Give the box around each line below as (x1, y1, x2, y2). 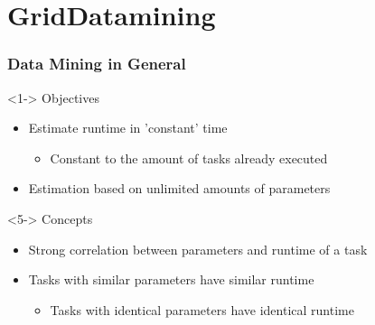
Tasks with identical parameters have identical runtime (50, 300, 354, 319)
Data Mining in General (7, 52, 186, 75)
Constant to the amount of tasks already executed (50, 148, 328, 167)
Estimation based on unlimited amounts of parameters (28, 179, 331, 198)
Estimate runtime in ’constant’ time (28, 118, 228, 137)
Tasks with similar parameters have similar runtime (28, 270, 314, 289)
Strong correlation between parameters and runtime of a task (28, 239, 368, 258)
